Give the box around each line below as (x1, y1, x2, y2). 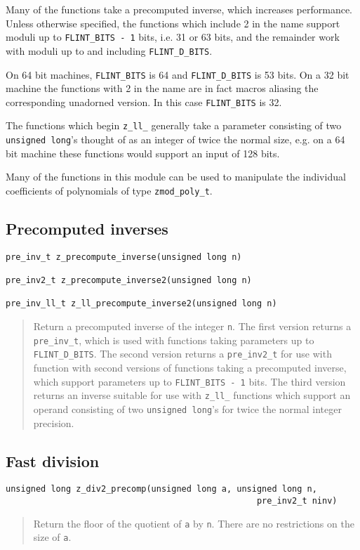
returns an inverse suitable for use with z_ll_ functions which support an (33, 388, 351, 402)
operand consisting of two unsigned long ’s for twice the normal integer (33, 401, 342, 416)
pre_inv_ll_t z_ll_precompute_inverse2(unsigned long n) (6, 299, 277, 309)
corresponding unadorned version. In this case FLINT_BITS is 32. (6, 94, 282, 109)
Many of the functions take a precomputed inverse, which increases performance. (6, 2, 352, 16)
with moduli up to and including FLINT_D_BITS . (6, 43, 213, 58)
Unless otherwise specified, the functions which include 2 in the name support (6, 15, 340, 30)
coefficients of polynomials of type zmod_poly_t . (6, 183, 213, 197)
